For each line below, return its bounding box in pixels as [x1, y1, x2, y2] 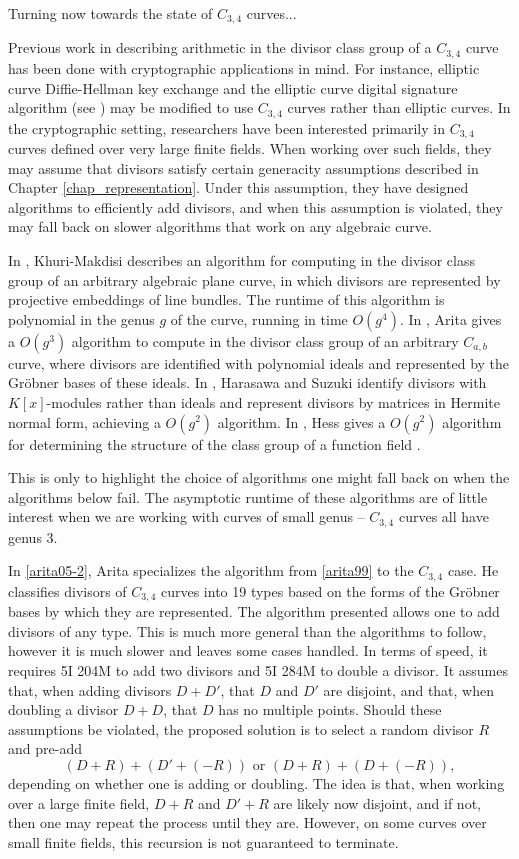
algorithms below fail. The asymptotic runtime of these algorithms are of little [8, 486, 488, 507]
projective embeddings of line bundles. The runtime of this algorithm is [8, 289, 445, 310]
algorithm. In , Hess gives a [217, 411, 386, 432]
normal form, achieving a [8, 411, 161, 432]
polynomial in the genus [8, 308, 155, 329]
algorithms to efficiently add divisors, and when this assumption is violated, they [8, 196, 503, 217]
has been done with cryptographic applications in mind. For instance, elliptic [8, 57, 480, 78]
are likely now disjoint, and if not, [273, 792, 481, 813]
